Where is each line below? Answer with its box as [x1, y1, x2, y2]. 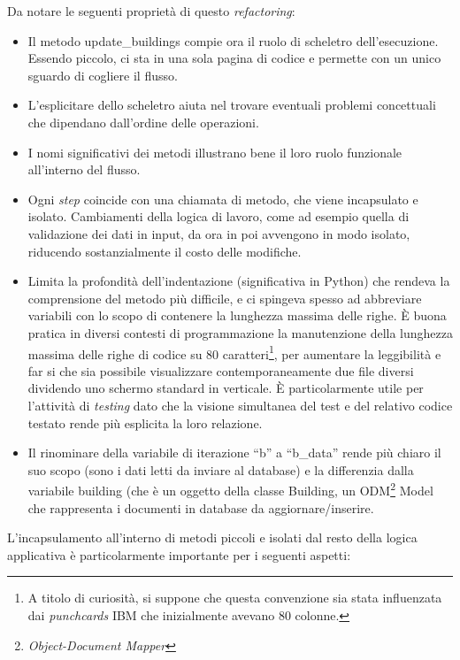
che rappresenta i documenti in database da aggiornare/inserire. [27, 498, 374, 517]
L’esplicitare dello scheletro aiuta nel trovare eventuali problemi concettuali [27, 96, 436, 114]
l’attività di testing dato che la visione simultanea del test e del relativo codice [27, 395, 453, 414]
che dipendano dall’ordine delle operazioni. [27, 112, 259, 131]
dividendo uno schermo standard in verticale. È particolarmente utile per [27, 379, 424, 397]
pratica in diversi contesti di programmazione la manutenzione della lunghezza [27, 323, 453, 342]
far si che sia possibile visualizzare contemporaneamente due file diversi [27, 361, 414, 380]
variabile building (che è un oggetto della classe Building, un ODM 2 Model [27, 479, 433, 499]
